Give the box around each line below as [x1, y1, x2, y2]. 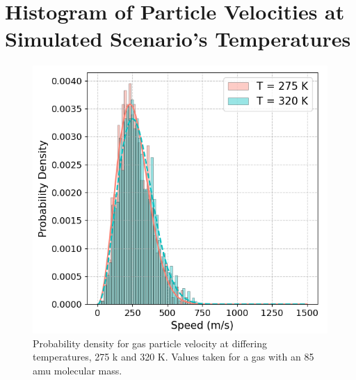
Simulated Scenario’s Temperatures [5, 24, 351, 53]
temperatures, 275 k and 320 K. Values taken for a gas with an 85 [33, 349, 314, 364]
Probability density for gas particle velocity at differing [33, 335, 267, 350]
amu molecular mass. [33, 363, 122, 377]
